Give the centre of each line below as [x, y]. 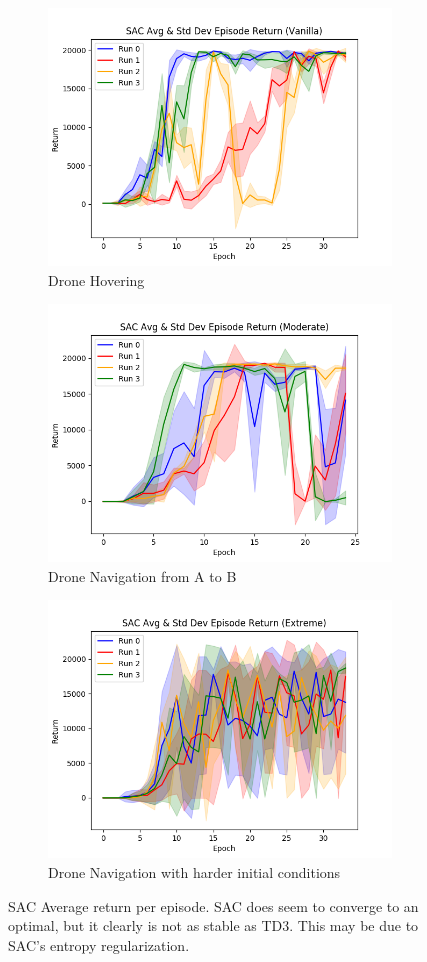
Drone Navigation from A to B [142, 575]
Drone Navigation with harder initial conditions [194, 871]
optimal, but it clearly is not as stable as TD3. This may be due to [213, 925]
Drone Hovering [96, 279]
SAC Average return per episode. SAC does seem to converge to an [213, 905]
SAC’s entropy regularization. [99, 944]
